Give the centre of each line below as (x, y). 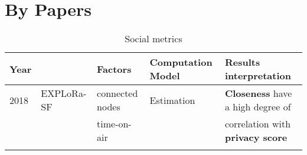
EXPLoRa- (64, 93)
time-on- (114, 124)
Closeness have (258, 93)
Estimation (172, 100)
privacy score (256, 137)
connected (117, 93)
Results (242, 62)
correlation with (258, 124)
